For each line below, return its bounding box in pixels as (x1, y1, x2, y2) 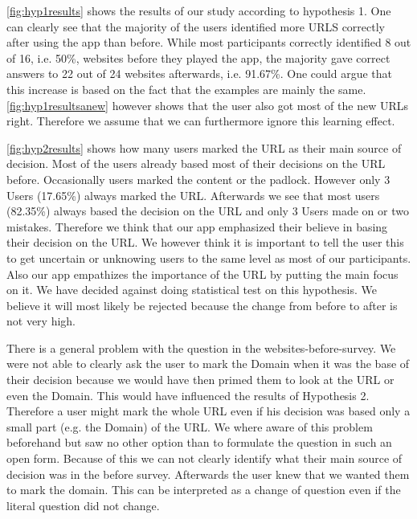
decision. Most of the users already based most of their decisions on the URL (6, 155, 386, 172)
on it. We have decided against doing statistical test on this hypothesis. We (6, 281, 377, 298)
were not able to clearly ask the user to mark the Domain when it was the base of (6, 355, 410, 372)
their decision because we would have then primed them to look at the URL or (6, 371, 395, 388)
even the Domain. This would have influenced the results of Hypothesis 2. (6, 386, 370, 403)
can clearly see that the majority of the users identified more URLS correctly (6, 18, 385, 35)
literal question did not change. (6, 497, 160, 513)
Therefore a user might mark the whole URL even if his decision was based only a (6, 403, 411, 419)
